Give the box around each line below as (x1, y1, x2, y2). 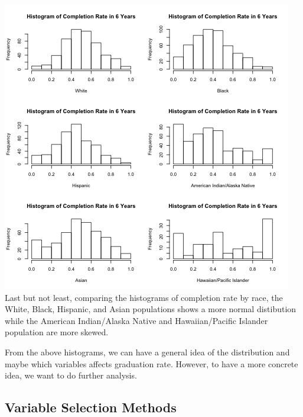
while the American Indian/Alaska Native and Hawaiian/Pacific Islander (5, 314, 268, 326)
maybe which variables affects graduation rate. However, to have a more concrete (5, 357, 298, 370)
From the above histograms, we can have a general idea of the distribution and (5, 345, 290, 358)
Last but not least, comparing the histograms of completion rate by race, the (5, 291, 283, 303)
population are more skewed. (5, 326, 109, 338)
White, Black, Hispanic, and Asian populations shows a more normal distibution (5, 303, 297, 315)
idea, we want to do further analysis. (5, 369, 137, 381)
